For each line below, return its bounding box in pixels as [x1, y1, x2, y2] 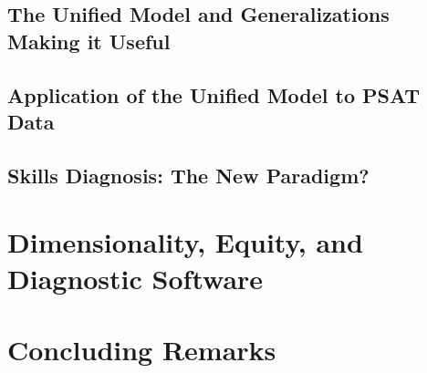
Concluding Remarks [7, 330, 276, 368]
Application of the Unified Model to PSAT [7, 80, 421, 109]
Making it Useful [7, 26, 171, 55]
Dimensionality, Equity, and [7, 223, 363, 261]
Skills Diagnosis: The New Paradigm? [7, 161, 370, 189]
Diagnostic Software [7, 259, 264, 296]
